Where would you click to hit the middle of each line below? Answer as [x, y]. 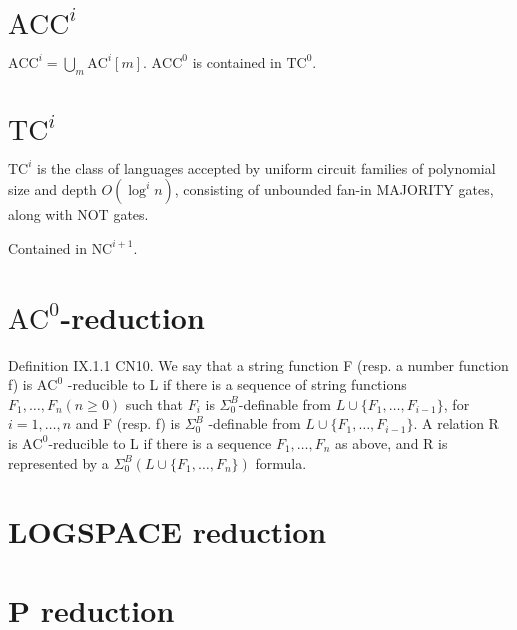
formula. [281, 462]
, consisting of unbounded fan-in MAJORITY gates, [334, 189]
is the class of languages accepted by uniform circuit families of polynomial [266, 167]
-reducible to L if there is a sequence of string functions [237, 384]
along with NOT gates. [78, 214]
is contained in [237, 61]
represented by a [58, 462]
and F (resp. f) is [127, 423]
